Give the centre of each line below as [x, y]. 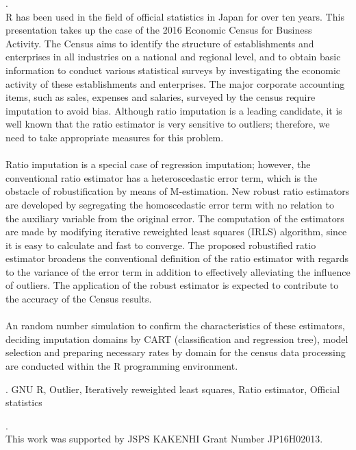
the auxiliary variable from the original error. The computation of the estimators [175, 218]
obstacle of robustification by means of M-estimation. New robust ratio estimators [178, 191]
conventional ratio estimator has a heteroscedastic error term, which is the [162, 177]
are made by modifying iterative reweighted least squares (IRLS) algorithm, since [176, 232]
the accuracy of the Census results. [79, 299]
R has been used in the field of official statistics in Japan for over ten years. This [175, 16]
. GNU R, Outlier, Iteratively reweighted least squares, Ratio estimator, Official [173, 389]
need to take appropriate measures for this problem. [115, 137]
